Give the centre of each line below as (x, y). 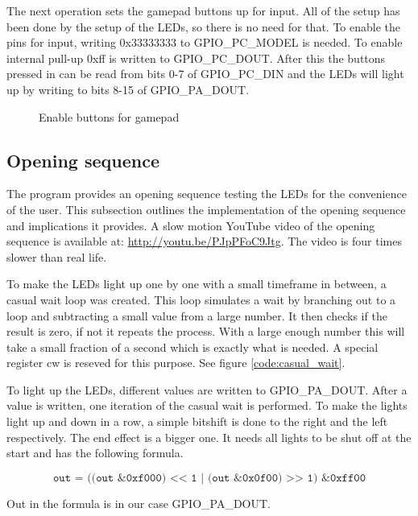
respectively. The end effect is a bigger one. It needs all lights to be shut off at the (209, 437)
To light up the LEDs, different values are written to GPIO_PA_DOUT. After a (207, 389)
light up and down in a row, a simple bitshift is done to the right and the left (197, 421)
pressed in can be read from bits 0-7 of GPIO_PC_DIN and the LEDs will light (205, 74)
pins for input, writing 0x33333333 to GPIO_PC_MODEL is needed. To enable (205, 42)
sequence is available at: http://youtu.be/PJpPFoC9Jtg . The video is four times (204, 241)
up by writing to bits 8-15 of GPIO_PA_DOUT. (128, 89)
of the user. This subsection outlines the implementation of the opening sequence (206, 209)
